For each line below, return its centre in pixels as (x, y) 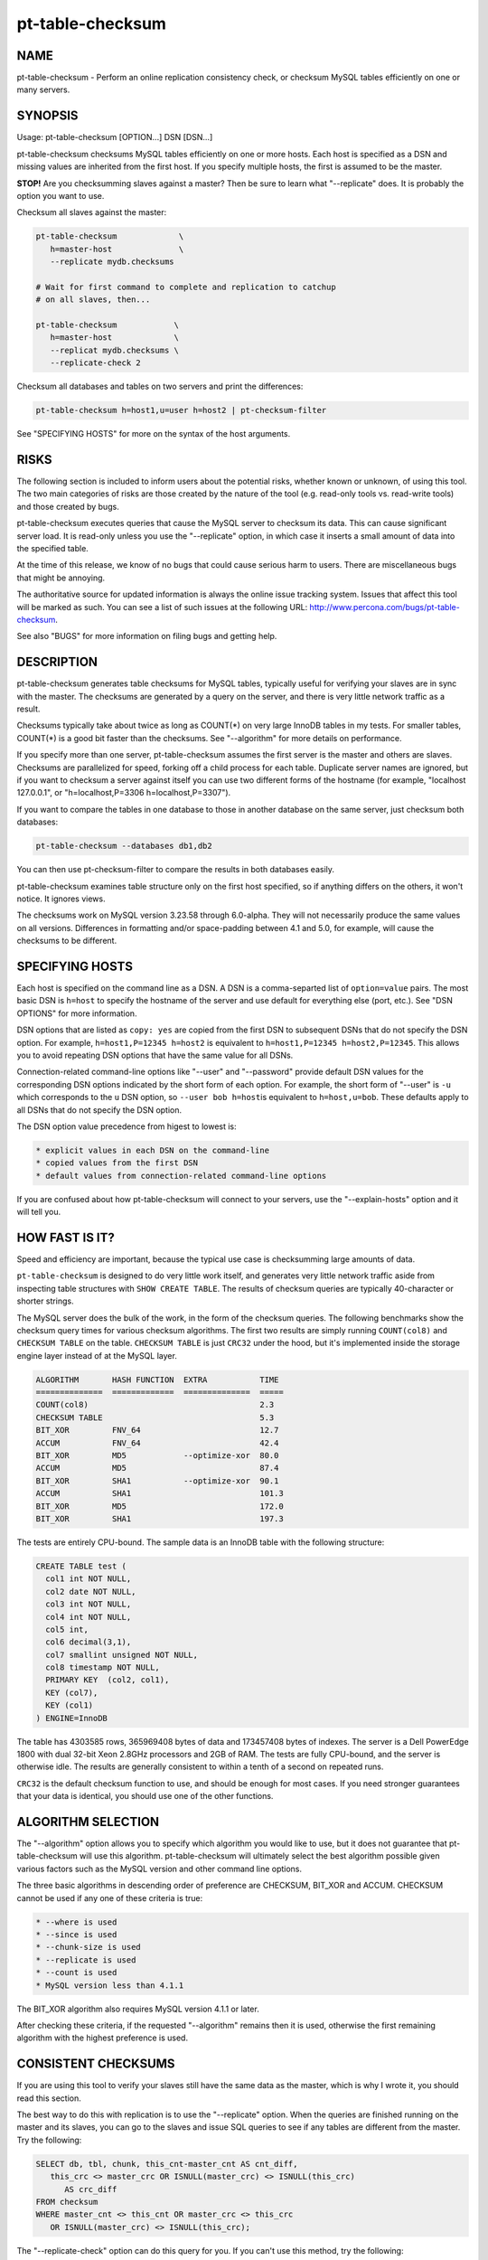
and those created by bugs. (68, 506)
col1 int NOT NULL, (89, 1579)
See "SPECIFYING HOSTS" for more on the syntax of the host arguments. (154, 434)
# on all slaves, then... (93, 300)
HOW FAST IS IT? (66, 1237)
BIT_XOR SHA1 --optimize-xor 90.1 (157, 1481)
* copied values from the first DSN (117, 1163)
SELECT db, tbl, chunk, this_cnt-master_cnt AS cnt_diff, (167, 2164)
